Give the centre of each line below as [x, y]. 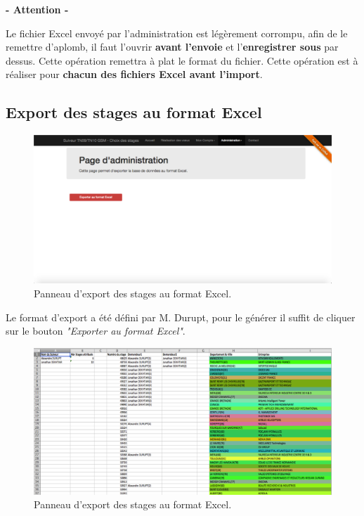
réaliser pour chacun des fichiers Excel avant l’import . [134, 74]
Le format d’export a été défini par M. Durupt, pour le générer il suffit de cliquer [181, 317]
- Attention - [37, 9]
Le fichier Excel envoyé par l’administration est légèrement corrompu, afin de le [177, 33]
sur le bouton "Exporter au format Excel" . [96, 331]
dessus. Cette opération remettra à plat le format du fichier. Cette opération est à [182, 60]
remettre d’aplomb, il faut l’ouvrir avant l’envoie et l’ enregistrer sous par [172, 47]
